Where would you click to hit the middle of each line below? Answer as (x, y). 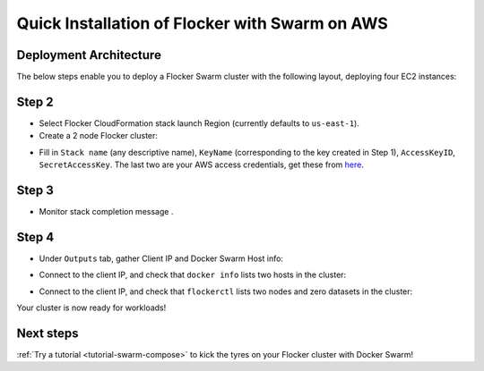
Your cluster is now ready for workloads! (91, 308)
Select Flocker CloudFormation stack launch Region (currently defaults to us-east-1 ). (199, 123)
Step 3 (35, 190)
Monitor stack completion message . (106, 212)
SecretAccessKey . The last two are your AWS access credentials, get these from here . (202, 164)
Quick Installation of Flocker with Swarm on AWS (203, 23)
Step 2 (35, 101)
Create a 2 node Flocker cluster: (99, 136)
